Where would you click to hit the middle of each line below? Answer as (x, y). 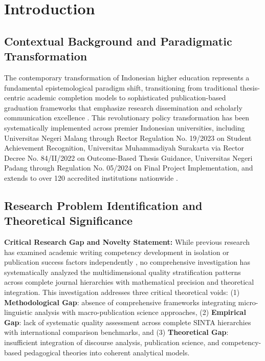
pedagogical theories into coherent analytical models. (107, 352)
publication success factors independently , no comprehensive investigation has (127, 262)
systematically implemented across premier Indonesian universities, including (125, 127)
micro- (248, 302)
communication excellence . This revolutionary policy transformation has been (127, 118)
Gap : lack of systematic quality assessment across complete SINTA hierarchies (128, 322)
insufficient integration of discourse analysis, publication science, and (112, 342)
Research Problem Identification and (103, 205)
